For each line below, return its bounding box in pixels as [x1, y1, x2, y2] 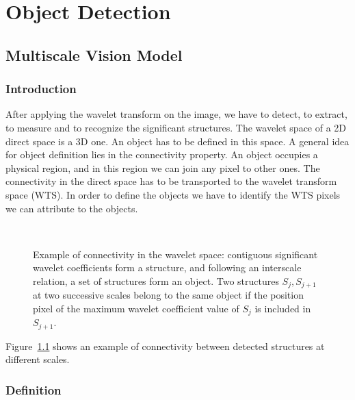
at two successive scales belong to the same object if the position [33, 288, 304, 302]
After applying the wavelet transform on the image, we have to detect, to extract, [5, 107, 347, 121]
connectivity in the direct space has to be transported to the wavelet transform [5, 174, 337, 188]
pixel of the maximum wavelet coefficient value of [33, 301, 239, 315]
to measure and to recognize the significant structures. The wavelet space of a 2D [5, 120, 347, 134]
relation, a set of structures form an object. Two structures [33, 273, 279, 288]
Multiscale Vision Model [5, 44, 183, 65]
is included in [254, 301, 311, 315]
